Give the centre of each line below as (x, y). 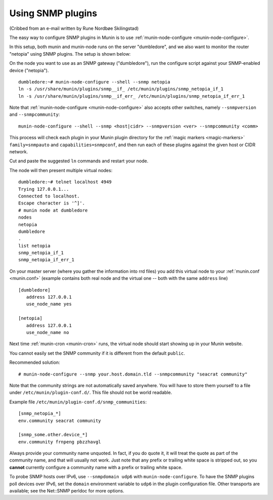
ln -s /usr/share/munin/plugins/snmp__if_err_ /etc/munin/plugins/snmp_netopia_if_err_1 (132, 96)
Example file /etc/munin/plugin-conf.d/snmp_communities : (78, 402)
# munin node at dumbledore (53, 210)
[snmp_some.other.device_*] (53, 435)
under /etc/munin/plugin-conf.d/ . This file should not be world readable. (91, 393)
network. (19, 152)
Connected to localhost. (49, 196)
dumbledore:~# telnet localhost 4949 (65, 182)
